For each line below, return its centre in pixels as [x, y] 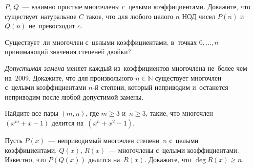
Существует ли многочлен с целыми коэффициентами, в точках [101, 42]
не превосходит [52, 26]
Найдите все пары [32, 113]
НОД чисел [199, 16]
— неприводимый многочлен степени [104, 140]
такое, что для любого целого [129, 16]
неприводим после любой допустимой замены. [74, 96]
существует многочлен [188, 77]
